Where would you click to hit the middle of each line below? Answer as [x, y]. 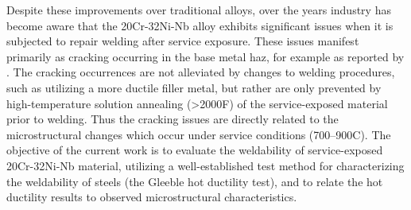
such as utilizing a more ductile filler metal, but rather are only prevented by [194, 87]
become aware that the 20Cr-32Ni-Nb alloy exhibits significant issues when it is [200, 25]
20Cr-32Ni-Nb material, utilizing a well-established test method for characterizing [205, 165]
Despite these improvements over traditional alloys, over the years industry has [199, 10]
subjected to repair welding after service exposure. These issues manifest [183, 41]
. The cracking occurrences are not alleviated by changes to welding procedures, [201, 72]
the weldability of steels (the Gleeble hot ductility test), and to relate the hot [195, 181]
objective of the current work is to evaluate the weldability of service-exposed [195, 150]
